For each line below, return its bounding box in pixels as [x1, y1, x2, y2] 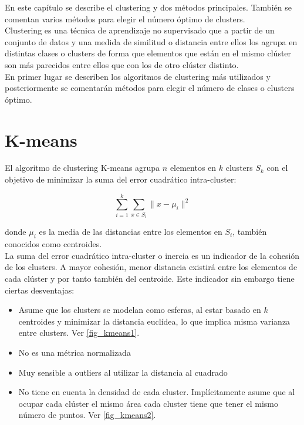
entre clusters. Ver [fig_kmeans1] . [18, 326, 140, 339]
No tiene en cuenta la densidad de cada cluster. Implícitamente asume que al [18, 386, 295, 398]
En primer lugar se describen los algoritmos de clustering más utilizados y [5, 70, 271, 82]
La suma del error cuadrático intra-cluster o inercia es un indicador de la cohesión [5, 249, 300, 261]
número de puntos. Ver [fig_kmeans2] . [18, 409, 156, 421]
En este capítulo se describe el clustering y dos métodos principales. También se [5, 1, 292, 13]
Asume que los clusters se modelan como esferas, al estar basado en [18, 303, 261, 316]
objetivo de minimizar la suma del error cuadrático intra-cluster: [5, 173, 237, 185]
